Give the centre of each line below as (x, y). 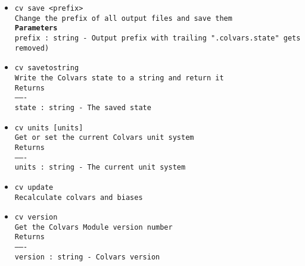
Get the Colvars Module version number (94, 227)
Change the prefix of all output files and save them (123, 18)
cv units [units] (49, 128)
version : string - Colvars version (87, 257)
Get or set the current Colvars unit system (104, 138)
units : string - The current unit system (100, 168)
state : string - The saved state (83, 107)
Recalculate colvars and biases (79, 197)
